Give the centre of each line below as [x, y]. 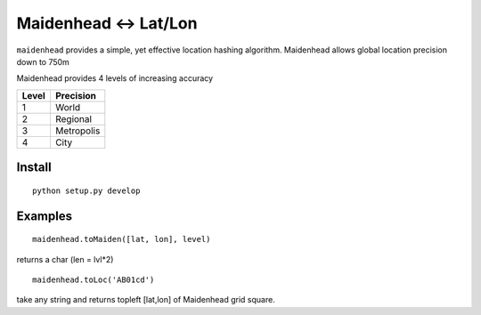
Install [34, 168]
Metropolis [77, 131]
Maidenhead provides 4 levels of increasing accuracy [115, 78]
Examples [45, 216]
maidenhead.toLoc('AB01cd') [94, 279]
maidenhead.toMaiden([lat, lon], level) [122, 239]
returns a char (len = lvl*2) [65, 259]
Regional [73, 118]
